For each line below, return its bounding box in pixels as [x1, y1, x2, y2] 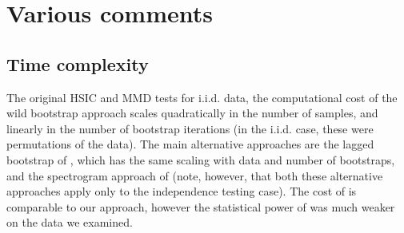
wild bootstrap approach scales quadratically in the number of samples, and [6, 105, 378, 121]
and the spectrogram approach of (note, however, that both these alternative [6, 167, 383, 184]
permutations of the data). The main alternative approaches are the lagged [6, 136, 374, 152]
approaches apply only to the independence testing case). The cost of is [6, 183, 357, 199]
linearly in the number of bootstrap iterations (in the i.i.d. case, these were [6, 120, 374, 136]
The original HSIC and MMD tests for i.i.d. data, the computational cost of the [6, 89, 398, 105]
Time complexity [6, 51, 149, 76]
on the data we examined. [6, 214, 133, 231]
